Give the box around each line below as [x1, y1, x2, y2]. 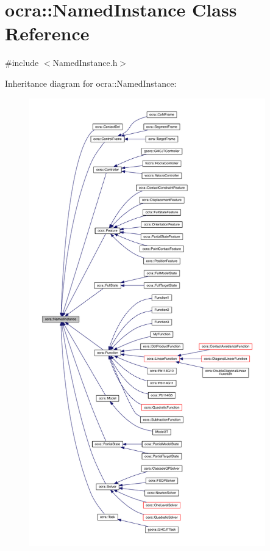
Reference [5, 21, 90, 46]
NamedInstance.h [52, 56, 118, 69]
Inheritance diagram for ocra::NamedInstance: [5, 76, 177, 89]
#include [5, 56, 39, 69]
